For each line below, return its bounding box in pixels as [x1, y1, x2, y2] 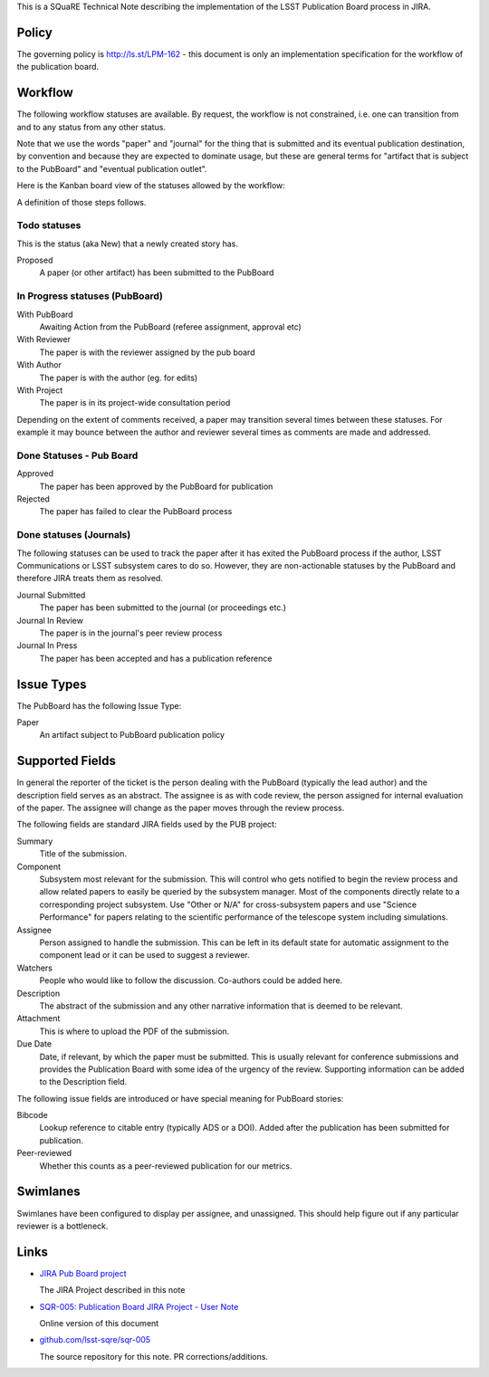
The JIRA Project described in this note [39, 1285, 186, 1296]
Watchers [16, 962, 53, 973]
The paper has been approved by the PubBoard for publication [39, 481, 273, 492]
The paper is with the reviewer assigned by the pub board [39, 347, 255, 358]
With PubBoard [16, 309, 73, 320]
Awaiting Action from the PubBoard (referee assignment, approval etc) [39, 321, 302, 332]
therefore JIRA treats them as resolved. [16, 573, 163, 584]
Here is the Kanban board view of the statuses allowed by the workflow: [16, 180, 285, 191]
